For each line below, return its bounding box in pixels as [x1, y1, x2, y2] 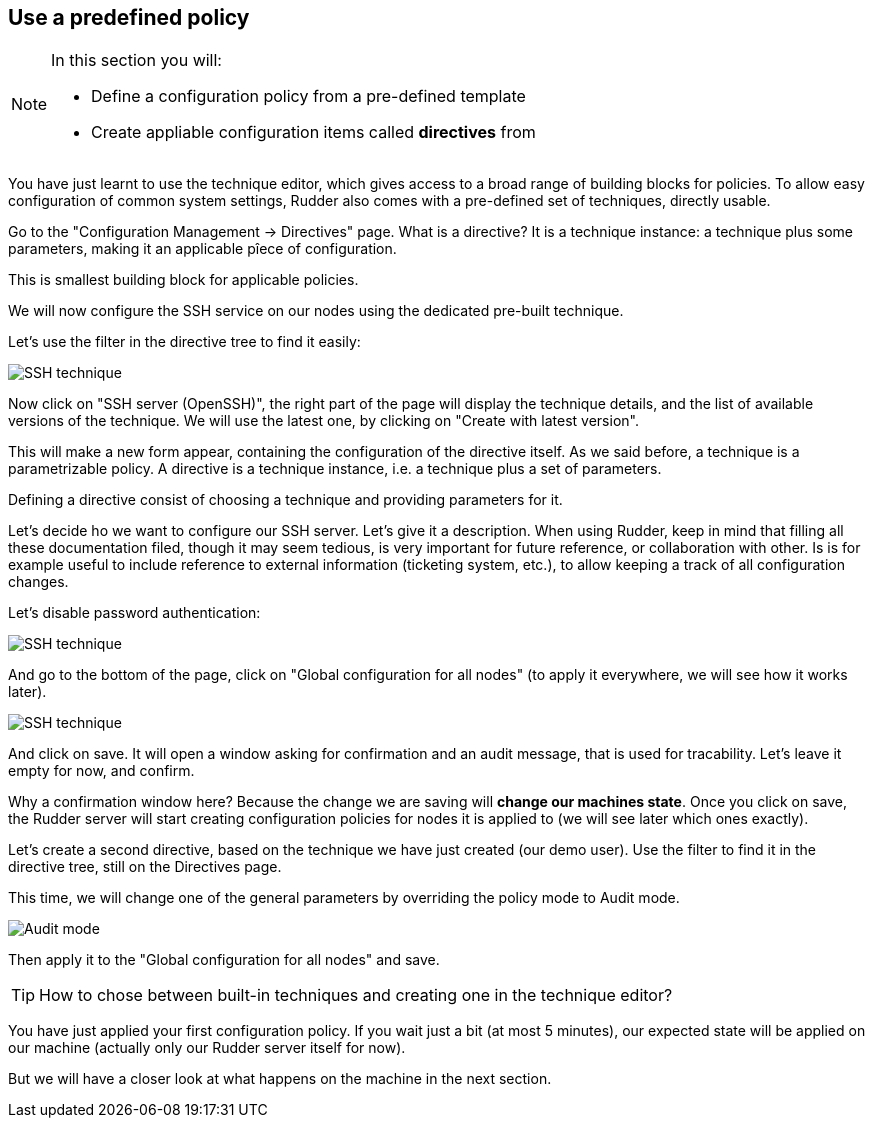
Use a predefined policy [8, 5, 250, 30]
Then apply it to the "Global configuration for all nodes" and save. [8, 951, 440, 969]
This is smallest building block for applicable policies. [8, 271, 359, 289]
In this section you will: [51, 50, 222, 71]
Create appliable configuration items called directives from [91, 122, 536, 143]
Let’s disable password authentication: [8, 604, 261, 622]
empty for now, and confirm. [8, 762, 195, 780]
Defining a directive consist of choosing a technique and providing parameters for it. [8, 491, 563, 509]
